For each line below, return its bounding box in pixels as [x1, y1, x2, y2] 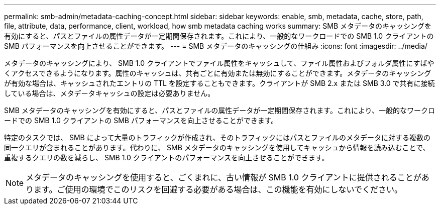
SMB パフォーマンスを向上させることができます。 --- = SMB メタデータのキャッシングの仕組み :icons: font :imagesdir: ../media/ [4, 42, 427, 50]
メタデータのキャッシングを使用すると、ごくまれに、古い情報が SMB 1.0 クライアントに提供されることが [26, 172, 421, 182]
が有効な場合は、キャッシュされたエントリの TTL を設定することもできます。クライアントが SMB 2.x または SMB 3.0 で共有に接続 [4, 79, 435, 87]
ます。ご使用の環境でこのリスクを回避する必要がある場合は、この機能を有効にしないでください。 [34, 184, 402, 194]
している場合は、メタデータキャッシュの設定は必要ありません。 [4, 89, 215, 97]
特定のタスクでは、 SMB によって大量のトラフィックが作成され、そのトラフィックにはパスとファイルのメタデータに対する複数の [4, 133, 431, 142]
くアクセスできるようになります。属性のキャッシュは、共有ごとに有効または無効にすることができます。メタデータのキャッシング [4, 69, 431, 77]
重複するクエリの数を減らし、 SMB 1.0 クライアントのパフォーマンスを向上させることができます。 [4, 153, 329, 162]
